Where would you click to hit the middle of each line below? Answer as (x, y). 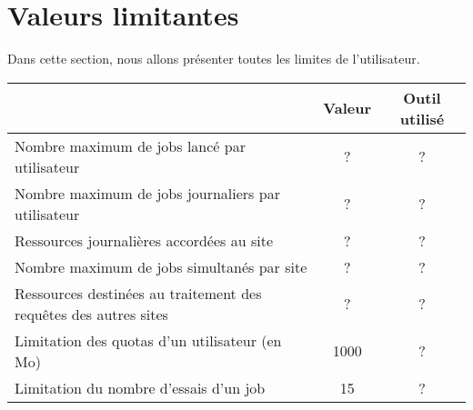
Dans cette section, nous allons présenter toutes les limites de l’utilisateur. (214, 59)
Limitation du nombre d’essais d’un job (140, 387)
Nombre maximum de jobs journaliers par (147, 193)
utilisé (422, 118)
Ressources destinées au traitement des (138, 293)
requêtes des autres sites (91, 314)
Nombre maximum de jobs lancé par (130, 145)
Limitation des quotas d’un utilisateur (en (148, 340)
